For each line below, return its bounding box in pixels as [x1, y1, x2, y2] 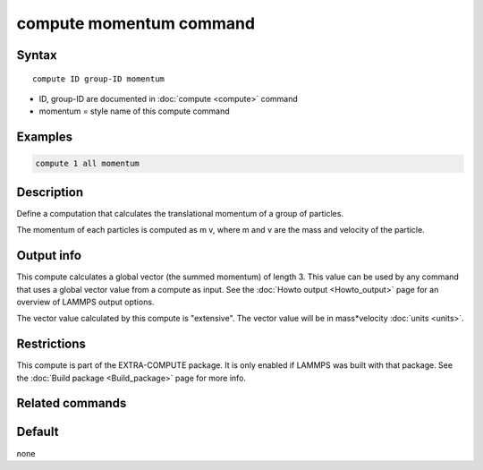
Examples [16, 130, 73, 145]
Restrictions [16, 337, 87, 352]
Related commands [16, 396, 127, 411]
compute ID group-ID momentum [32, 73, 165, 84]
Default [16, 424, 59, 440]
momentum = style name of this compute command [38, 106, 230, 116]
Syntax [16, 47, 57, 63]
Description [16, 184, 84, 200]
